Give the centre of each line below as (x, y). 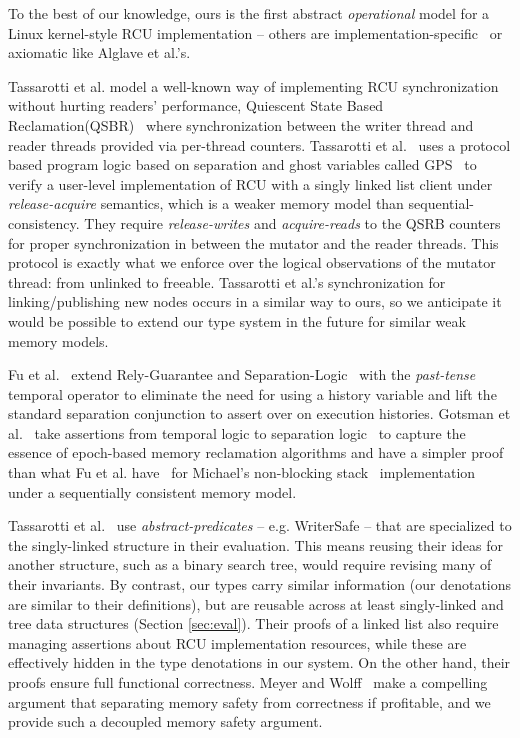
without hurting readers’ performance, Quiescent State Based (196, 105)
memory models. (58, 340)
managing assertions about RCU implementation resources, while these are (237, 642)
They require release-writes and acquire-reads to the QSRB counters (292, 222)
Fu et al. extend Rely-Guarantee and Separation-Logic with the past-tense (242, 374)
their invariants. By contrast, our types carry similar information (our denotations (260, 584)
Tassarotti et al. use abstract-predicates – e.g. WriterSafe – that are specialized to (260, 525)
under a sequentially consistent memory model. (152, 491)
